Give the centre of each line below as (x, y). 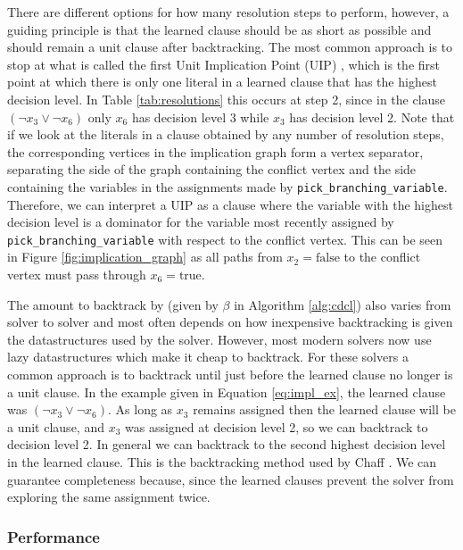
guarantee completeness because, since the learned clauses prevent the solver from (231, 479)
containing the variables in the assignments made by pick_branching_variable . (227, 186)
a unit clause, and (56, 426)
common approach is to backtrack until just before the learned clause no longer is (230, 374)
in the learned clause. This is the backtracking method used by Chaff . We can (222, 461)
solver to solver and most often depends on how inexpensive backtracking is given (230, 322)
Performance (54, 536)
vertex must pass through (77, 275)
